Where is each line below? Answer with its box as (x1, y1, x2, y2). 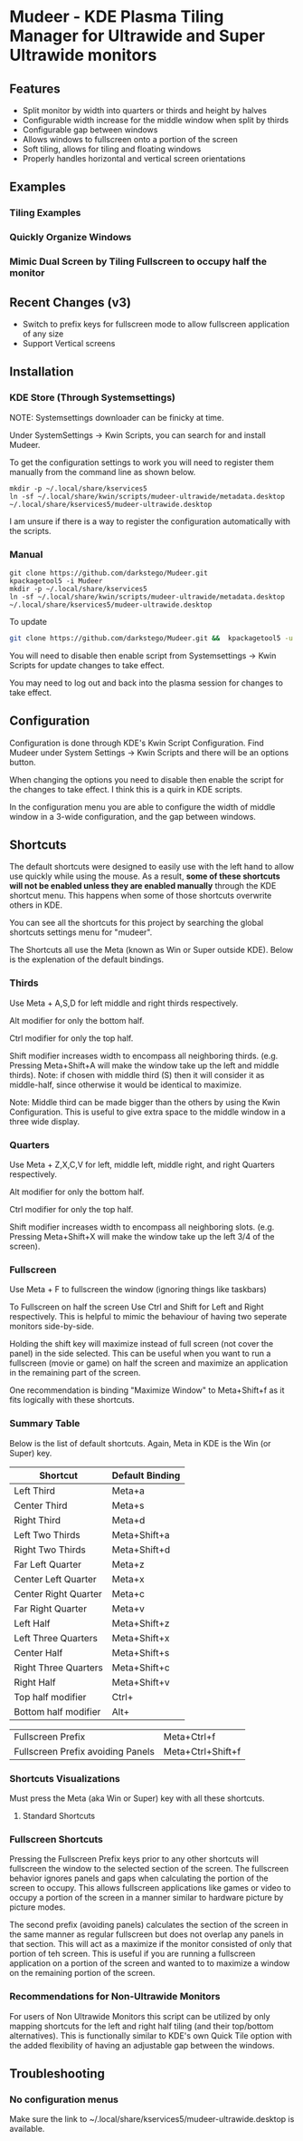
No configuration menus (9, 2093, 119, 2106)
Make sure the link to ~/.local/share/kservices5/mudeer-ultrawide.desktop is (9, 2114, 295, 2125)
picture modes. (9, 1902, 66, 1912)
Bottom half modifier (14, 1705, 101, 1718)
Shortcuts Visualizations (9, 1772, 120, 1785)
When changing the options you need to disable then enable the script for (9, 774, 285, 785)
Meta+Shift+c (111, 1661, 170, 1674)
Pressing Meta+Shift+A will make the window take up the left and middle (9, 1059, 279, 1071)
